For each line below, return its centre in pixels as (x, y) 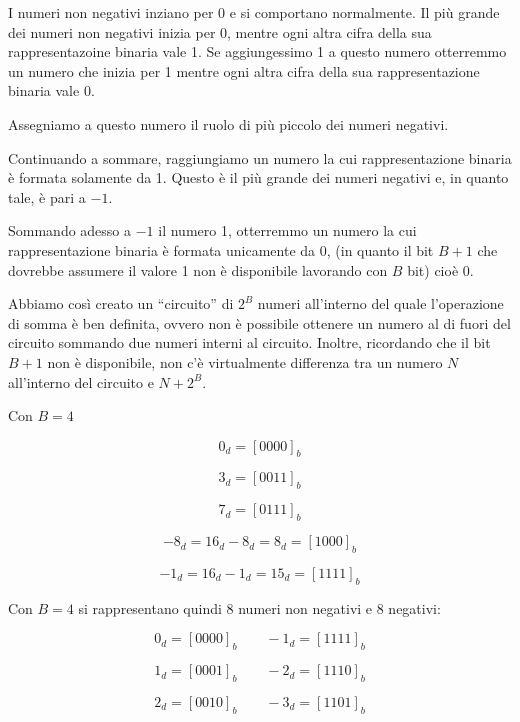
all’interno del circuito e (81, 381)
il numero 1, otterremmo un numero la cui (287, 230)
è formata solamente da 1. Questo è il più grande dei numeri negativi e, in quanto (258, 177)
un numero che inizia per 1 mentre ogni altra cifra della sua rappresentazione (244, 70)
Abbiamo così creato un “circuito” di (121, 303)
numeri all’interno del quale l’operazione (380, 303)
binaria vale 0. (51, 90)
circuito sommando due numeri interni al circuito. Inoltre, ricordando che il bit (249, 342)
